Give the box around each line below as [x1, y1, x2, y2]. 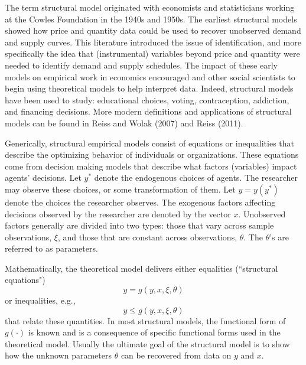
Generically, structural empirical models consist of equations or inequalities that [5, 136, 294, 149]
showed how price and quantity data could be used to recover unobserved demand [5, 24, 301, 37]
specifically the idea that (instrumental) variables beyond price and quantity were [5, 47, 300, 60]
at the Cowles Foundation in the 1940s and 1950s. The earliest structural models [5, 12, 297, 25]
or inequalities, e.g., [5, 294, 76, 307]
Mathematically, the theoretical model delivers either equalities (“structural [5, 262, 278, 274]
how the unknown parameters [5, 349, 112, 361]
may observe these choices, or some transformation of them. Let [5, 182, 236, 195]
